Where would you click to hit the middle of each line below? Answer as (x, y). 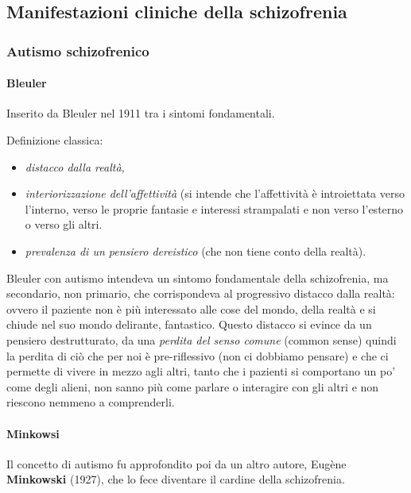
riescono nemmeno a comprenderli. (91, 402)
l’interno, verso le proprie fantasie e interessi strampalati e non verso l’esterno (214, 208)
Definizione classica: (55, 140)
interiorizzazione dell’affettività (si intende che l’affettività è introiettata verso (215, 193)
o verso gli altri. (64, 224)
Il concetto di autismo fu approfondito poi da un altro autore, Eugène (176, 463)
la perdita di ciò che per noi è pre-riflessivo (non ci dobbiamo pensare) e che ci (198, 355)
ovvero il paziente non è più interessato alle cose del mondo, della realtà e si (191, 308)
